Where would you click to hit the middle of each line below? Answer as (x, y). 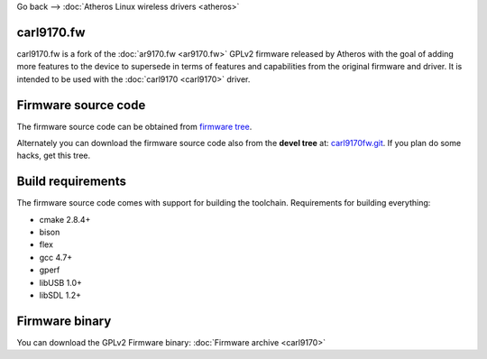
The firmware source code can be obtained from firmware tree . (134, 126)
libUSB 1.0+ (61, 282)
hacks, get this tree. (53, 156)
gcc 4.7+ (56, 257)
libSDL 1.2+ (60, 295)
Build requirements (71, 182)
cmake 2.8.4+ (65, 219)
